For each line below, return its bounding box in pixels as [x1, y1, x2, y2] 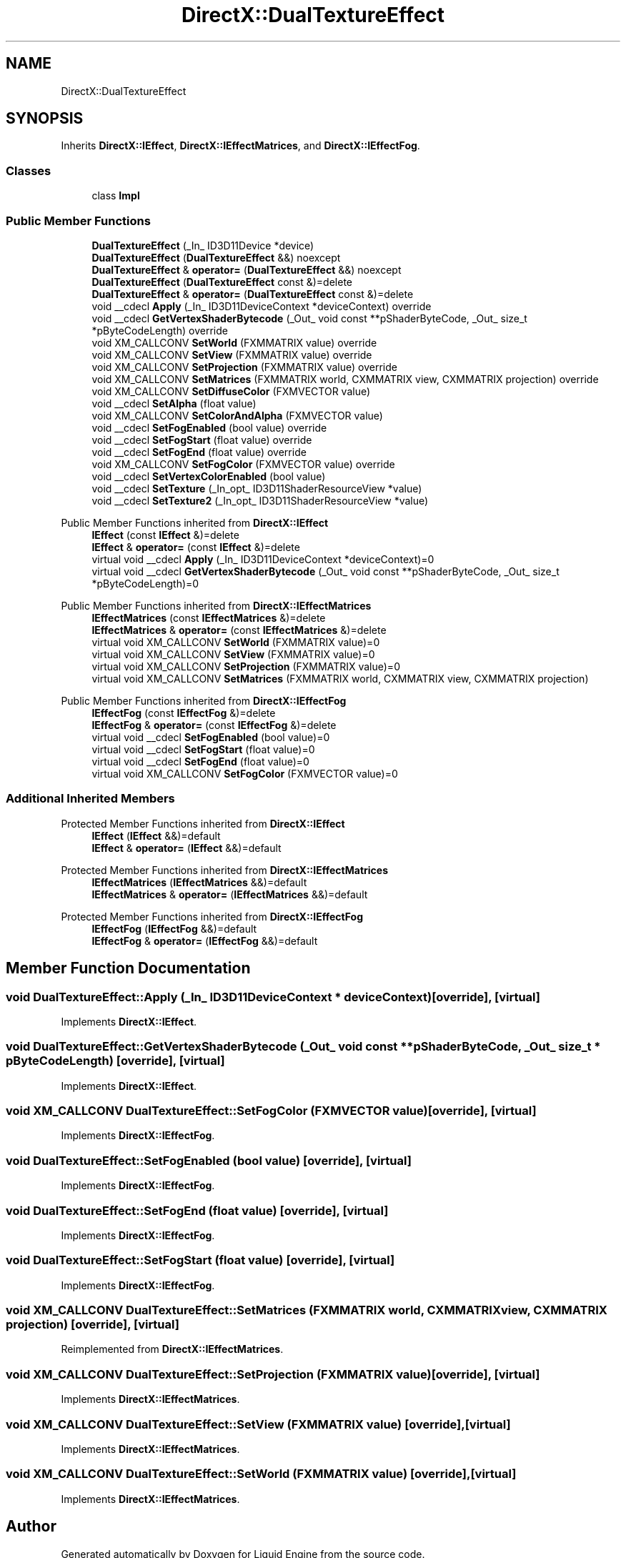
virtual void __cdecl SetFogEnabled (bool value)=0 [91, 730, 330, 743]
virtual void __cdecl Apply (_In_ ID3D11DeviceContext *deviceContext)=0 [91, 552, 434, 565]
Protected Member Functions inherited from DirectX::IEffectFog [61, 910, 363, 923]
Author [6, 1517, 56, 1536]
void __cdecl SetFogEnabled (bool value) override [91, 421, 327, 434]
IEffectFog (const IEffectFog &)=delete [91, 706, 276, 719]
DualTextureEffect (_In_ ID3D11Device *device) [91, 239, 314, 252]
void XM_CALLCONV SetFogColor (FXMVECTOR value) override [91, 457, 395, 470]
